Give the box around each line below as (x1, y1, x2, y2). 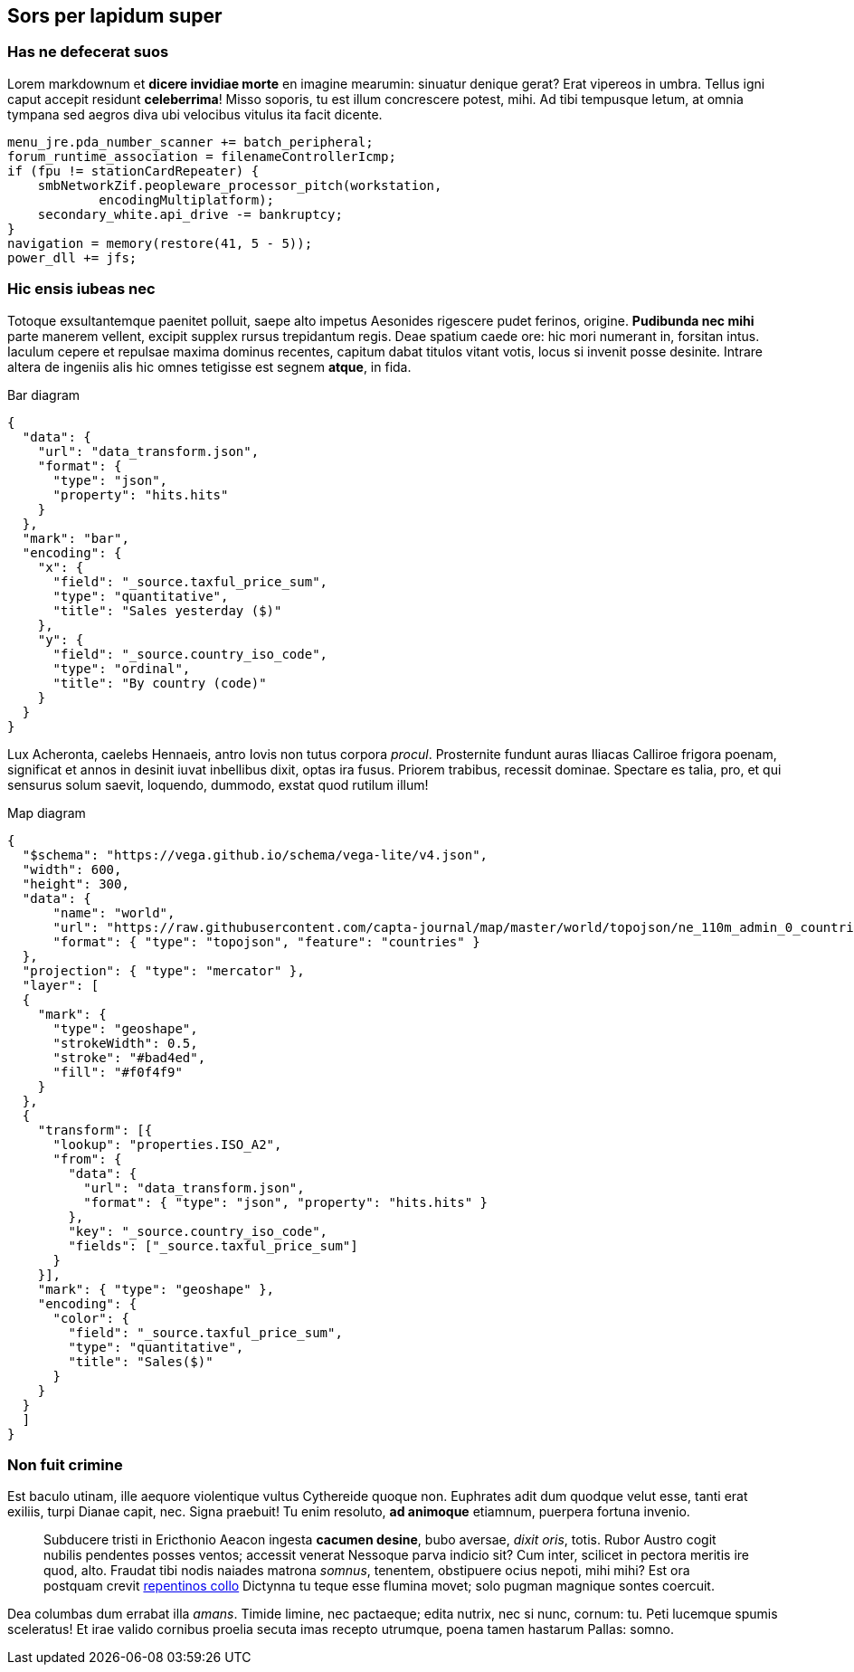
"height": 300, (22, 876, 129, 891)
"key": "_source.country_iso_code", (68, 1223, 328, 1239)
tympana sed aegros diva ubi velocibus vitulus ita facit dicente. (7, 106, 383, 122)
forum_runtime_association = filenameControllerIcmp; (7, 148, 396, 164)
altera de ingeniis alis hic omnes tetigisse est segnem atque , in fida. (7, 358, 412, 375)
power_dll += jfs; (7, 250, 138, 265)
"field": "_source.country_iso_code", (52, 646, 328, 661)
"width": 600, (22, 861, 122, 877)
